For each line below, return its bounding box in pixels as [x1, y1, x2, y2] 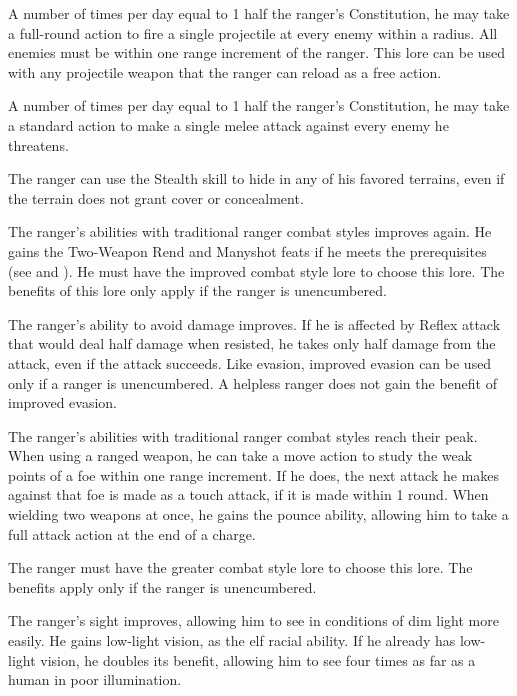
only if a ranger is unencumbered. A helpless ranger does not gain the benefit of [8, 372, 497, 393]
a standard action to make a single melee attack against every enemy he [8, 114, 449, 135]
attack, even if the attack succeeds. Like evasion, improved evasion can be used [8, 352, 492, 373]
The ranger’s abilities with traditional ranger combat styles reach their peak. [8, 425, 478, 446]
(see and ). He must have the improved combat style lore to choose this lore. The [8, 260, 505, 281]
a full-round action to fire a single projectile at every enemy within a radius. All [8, 22, 498, 43]
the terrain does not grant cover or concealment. [8, 187, 304, 208]
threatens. [8, 134, 69, 155]
